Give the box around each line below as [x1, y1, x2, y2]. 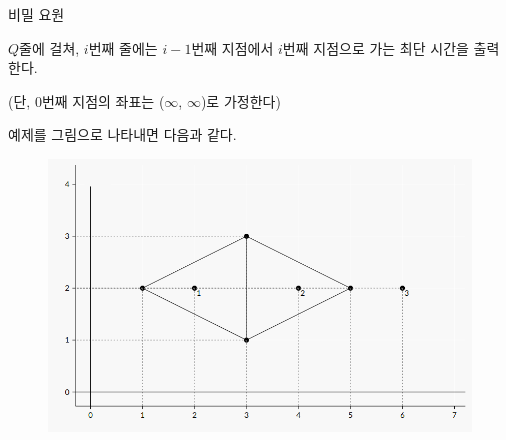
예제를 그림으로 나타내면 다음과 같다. [8, 124, 237, 145]
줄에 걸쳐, [19, 37, 80, 58]
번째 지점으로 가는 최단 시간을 [282, 37, 469, 58]
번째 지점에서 [191, 37, 274, 58]
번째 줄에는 [88, 37, 158, 58]
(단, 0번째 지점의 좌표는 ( [8, 90, 165, 111]
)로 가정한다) [200, 90, 281, 111]
